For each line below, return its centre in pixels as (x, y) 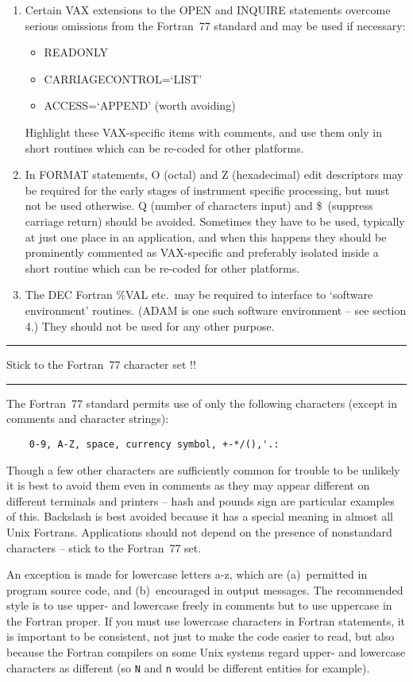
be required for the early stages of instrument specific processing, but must (207, 190)
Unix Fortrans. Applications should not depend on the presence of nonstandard (199, 531)
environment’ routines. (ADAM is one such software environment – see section (216, 310)
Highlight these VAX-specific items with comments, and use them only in (203, 132)
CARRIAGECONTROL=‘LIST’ (123, 78)
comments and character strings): (88, 418)
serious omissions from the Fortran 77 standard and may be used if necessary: (215, 25)
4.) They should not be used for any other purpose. (150, 325)
